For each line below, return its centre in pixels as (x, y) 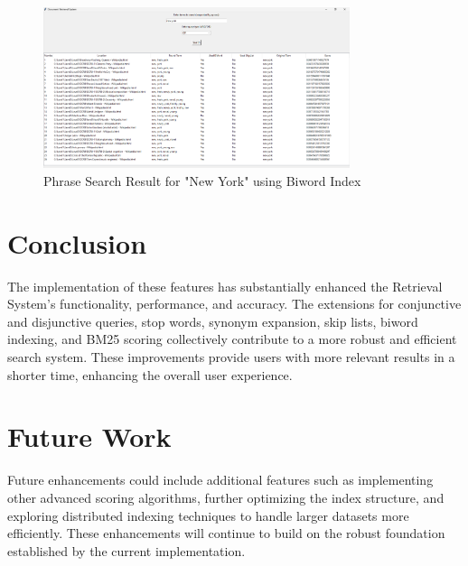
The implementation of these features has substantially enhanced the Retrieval (225, 286)
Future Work (89, 436)
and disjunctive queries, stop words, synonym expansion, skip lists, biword (213, 321)
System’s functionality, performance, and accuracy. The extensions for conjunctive (234, 304)
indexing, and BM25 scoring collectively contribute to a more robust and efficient (232, 339)
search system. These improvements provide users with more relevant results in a (231, 357)
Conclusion (77, 242)
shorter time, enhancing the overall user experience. (150, 374)
